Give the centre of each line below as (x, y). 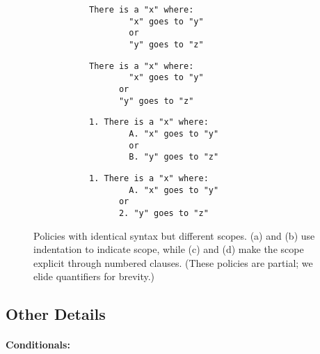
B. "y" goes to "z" (174, 157)
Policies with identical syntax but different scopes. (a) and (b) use (174, 235)
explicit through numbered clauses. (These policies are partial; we (173, 262)
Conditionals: (38, 345)
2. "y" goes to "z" (163, 213)
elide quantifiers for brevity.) (94, 276)
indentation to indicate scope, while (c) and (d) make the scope (169, 249)
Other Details (56, 314)
